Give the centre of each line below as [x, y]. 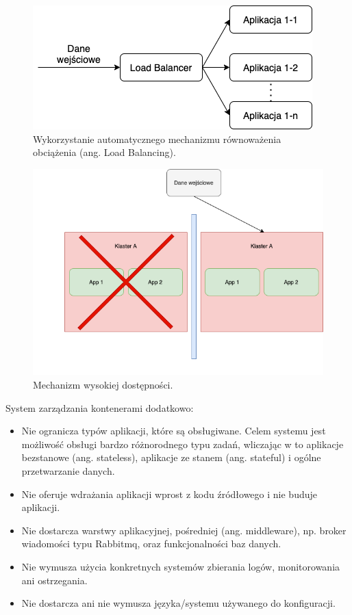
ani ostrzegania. [54, 580]
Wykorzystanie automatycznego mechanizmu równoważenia [157, 139]
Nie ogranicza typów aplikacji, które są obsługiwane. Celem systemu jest [174, 431]
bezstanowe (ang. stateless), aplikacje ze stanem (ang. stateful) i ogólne [171, 457]
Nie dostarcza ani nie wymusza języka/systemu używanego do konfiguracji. [178, 603]
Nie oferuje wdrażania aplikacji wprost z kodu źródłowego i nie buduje [169, 494]
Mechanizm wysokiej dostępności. [103, 384]
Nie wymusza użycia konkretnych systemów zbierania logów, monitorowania [181, 566]
